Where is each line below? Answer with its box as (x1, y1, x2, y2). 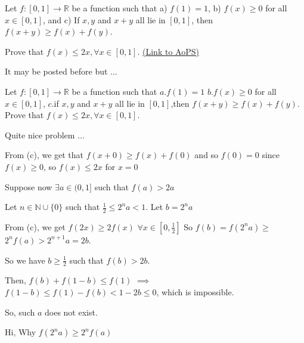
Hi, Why (5, 326, 36, 338)
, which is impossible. (156, 285, 234, 298)
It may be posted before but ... (5, 65, 117, 78)
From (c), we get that (5, 149, 84, 161)
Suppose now (5, 180, 52, 193)
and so (194, 149, 219, 161)
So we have (5, 254, 45, 266)
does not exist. (44, 305, 98, 318)
